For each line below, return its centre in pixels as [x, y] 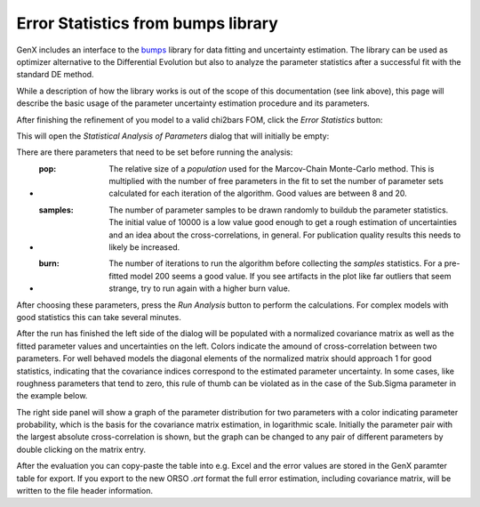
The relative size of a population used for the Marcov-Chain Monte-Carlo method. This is [272, 168]
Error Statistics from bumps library [148, 23]
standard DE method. [55, 75]
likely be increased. [144, 247]
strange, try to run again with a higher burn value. [200, 288]
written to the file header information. [84, 491]
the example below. [52, 396]
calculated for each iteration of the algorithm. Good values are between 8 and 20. [258, 193]
